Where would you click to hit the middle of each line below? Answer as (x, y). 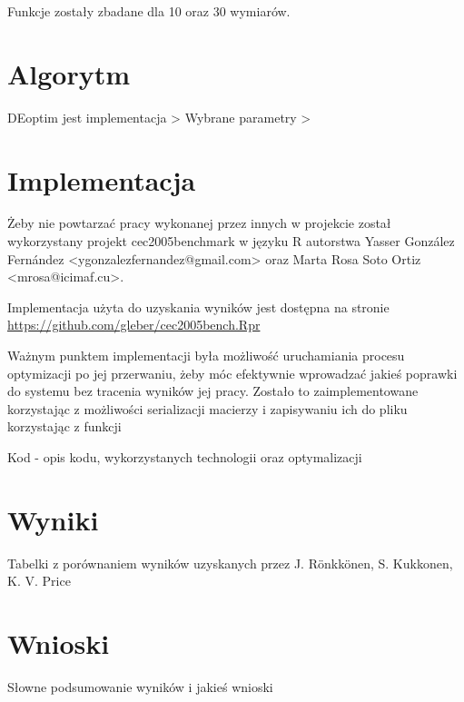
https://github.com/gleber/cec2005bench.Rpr (134, 325)
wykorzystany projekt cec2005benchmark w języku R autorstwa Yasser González (231, 241)
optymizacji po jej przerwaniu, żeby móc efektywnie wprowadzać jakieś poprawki (232, 373)
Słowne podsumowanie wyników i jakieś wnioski (140, 687)
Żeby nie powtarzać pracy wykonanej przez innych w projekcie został (199, 223)
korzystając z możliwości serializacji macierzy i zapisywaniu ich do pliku (207, 408)
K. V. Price (39, 581)
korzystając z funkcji (64, 426)
